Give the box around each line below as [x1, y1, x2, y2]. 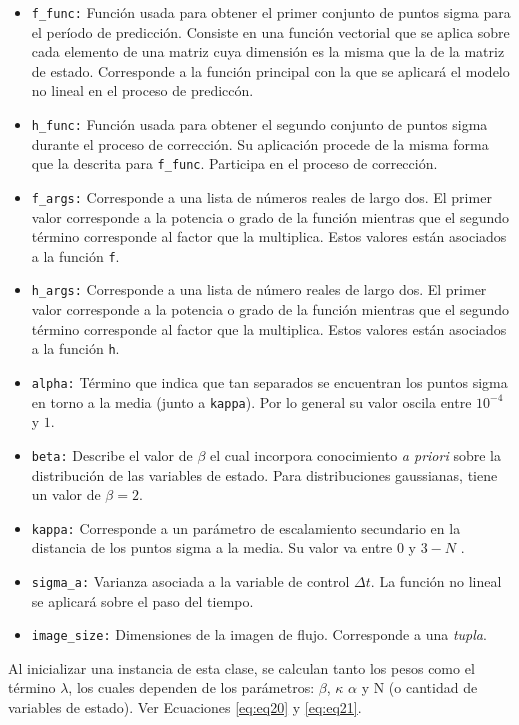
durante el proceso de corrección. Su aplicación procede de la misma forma [31, 133, 489, 154]
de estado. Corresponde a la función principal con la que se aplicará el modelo [31, 60, 510, 81]
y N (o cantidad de [361, 677, 478, 698]
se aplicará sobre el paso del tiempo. [31, 590, 254, 611]
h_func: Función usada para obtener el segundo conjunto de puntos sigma [31, 114, 488, 135]
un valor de [31, 484, 101, 505]
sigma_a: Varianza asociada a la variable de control [31, 570, 350, 591]
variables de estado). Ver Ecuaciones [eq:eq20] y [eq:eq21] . [8, 697, 362, 718]
